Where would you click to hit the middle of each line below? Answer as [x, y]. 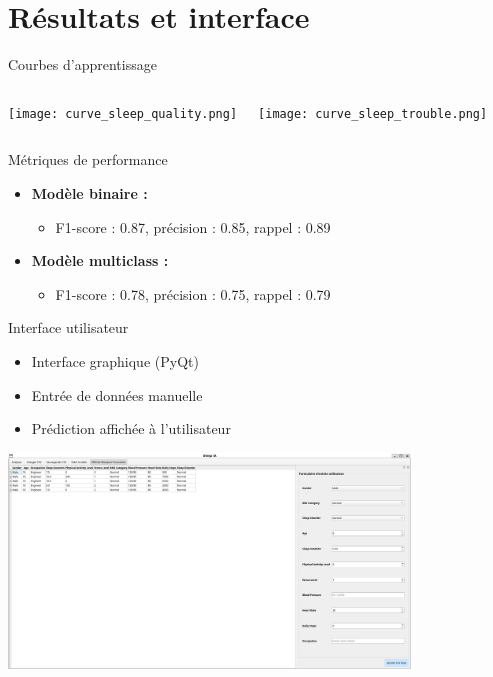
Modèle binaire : [89, 192]
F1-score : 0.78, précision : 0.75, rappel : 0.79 [193, 293]
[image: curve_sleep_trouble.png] [373, 113]
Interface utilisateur [68, 327]
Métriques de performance [88, 159]
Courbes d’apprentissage [82, 64]
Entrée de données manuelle [117, 394]
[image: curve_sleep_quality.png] [123, 113]
